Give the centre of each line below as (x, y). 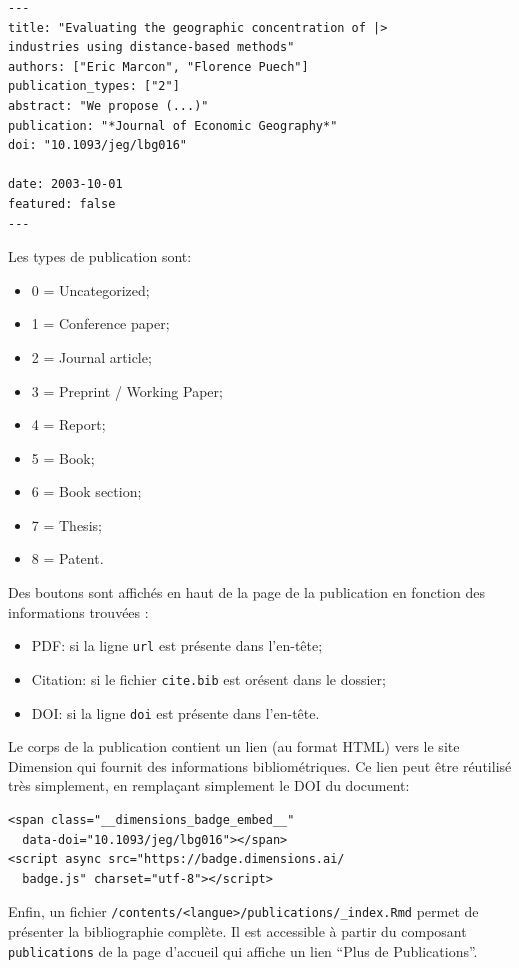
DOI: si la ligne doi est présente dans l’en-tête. (175, 712)
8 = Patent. (67, 558)
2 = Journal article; (91, 356)
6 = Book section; (86, 491)
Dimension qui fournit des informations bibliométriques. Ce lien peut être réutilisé (260, 765)
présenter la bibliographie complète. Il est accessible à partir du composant (237, 931)
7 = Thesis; (66, 524)
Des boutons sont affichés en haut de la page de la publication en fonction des (246, 592)
